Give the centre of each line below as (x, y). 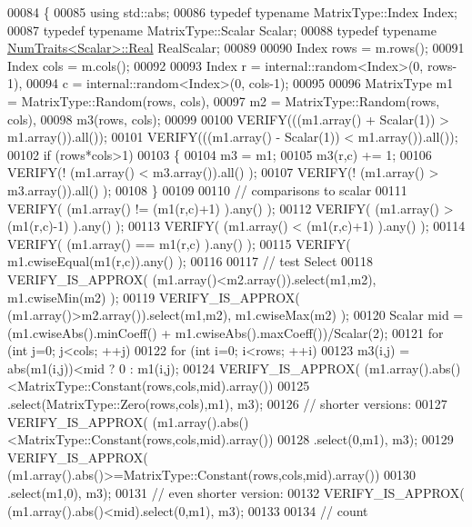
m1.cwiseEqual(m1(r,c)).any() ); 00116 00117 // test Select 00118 (191, 261)
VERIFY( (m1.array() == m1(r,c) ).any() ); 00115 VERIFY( (179, 243)
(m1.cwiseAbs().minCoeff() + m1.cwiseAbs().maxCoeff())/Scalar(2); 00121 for (226, 332)
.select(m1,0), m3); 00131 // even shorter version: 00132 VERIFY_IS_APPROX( (236, 493)
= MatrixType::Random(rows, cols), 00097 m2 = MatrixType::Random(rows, (224, 100)
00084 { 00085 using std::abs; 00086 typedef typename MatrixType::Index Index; (233, 12)
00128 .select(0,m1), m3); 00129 (366, 439)
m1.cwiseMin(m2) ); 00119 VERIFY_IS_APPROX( (154, 297)
